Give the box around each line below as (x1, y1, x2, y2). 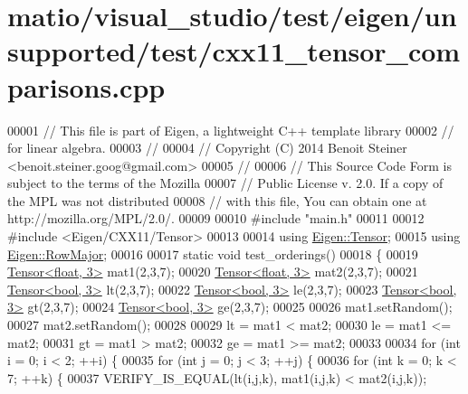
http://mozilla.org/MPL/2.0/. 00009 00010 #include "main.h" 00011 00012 (7, 209, 425, 228)
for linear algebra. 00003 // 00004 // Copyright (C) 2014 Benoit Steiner (7, 138, 407, 157)
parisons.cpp (7, 68, 166, 105)
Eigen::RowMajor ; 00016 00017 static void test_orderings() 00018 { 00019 (7, 244, 418, 263)
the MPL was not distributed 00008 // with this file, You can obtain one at (7, 191, 427, 210)
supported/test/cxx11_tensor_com (7, 33, 461, 70)
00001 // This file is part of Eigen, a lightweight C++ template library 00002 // (7, 120, 454, 139)
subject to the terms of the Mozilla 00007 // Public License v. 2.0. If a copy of (7, 174, 444, 192)
